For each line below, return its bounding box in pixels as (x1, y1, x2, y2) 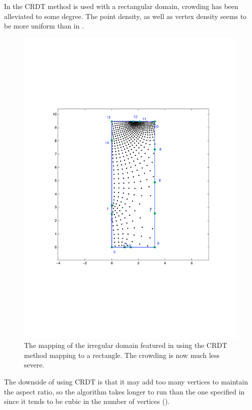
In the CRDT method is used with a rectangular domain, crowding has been (4, 1, 238, 11)
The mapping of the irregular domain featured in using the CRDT (24, 340, 227, 350)
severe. (24, 359, 44, 370)
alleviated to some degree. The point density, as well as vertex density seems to (4, 11, 247, 21)
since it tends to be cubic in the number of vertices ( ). (4, 396, 170, 406)
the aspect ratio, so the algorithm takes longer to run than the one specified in (4, 386, 245, 396)
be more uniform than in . (4, 21, 84, 31)
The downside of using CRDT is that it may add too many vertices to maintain (4, 376, 248, 387)
